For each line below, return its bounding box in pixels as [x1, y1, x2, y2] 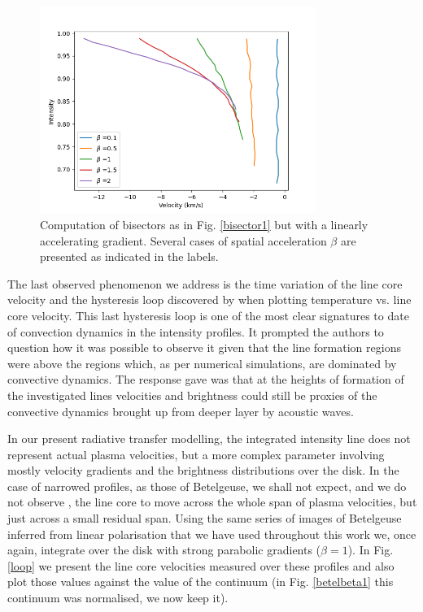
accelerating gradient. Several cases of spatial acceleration [40, 232, 327, 249]
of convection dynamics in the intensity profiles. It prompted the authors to [7, 323, 384, 340]
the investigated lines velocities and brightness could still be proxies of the [7, 386, 377, 403]
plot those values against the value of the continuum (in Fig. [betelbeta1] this [7, 573, 394, 590]
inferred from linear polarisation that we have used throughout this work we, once [7, 525, 416, 542]
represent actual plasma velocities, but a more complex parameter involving [7, 445, 385, 462]
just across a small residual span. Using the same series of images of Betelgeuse [7, 510, 402, 527]
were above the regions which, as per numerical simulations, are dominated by [7, 354, 397, 371]
